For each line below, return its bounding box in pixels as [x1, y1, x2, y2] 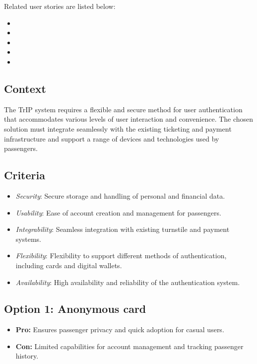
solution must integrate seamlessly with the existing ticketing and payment [4, 123, 232, 134]
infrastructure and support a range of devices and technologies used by [4, 133, 219, 144]
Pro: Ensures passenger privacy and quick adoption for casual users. [15, 324, 224, 335]
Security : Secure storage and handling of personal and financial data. [15, 190, 225, 201]
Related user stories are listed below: [4, 1, 116, 11]
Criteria [4, 167, 45, 183]
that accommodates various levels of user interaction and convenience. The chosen [4, 114, 254, 124]
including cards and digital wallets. [15, 260, 122, 270]
